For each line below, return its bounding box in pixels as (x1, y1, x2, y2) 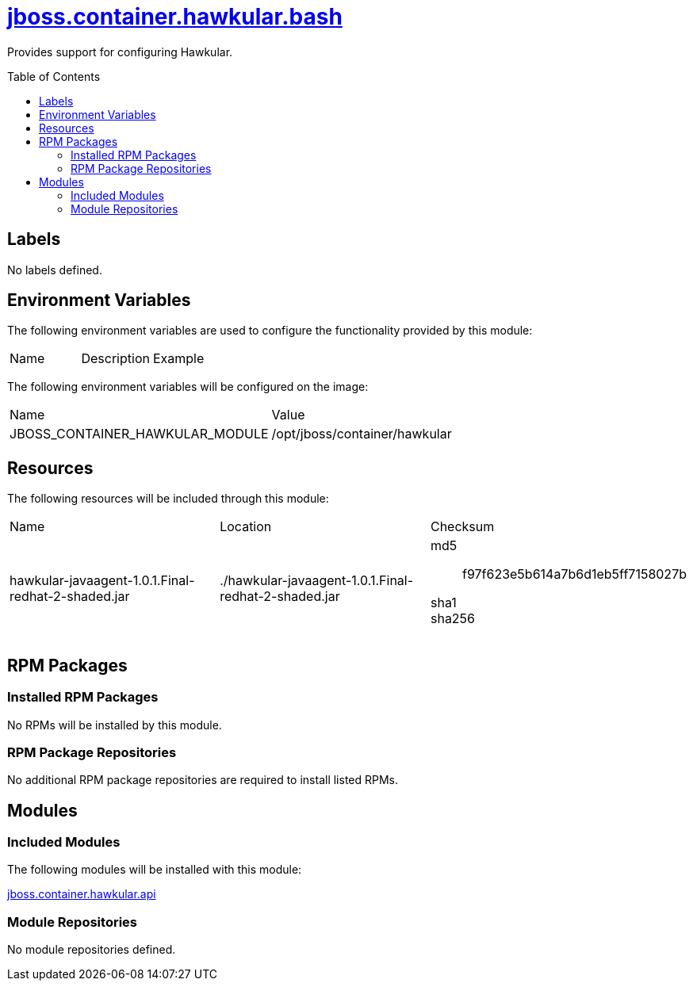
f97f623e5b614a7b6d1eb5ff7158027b (461, 566, 687, 583)
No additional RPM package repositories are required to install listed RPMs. (7, 773, 399, 787)
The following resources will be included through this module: (7, 492, 329, 506)
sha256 (430, 610, 476, 627)
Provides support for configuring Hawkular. (7, 44, 233, 59)
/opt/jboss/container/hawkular (271, 426, 452, 442)
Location (220, 518, 272, 535)
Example (152, 350, 205, 367)
